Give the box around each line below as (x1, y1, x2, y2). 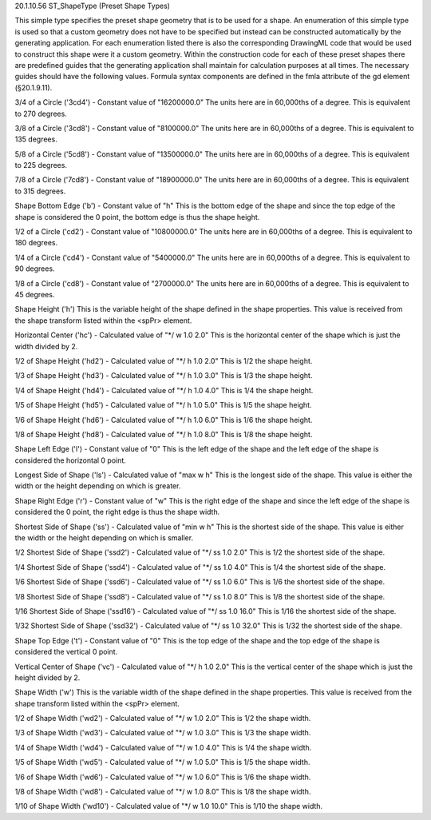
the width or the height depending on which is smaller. (14, 533, 194, 543)
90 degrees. (14, 264, 55, 273)
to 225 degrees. (14, 161, 68, 170)
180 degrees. (14, 238, 58, 248)
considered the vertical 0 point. (14, 647, 118, 657)
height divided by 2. (14, 672, 81, 683)
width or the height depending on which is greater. (14, 481, 181, 491)
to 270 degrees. (14, 109, 67, 118)
